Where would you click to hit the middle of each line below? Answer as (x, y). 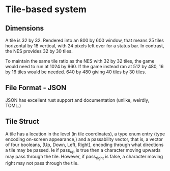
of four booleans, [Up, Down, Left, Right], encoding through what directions (84, 145)
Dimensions (25, 28)
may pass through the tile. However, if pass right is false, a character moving (84, 157)
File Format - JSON (36, 88)
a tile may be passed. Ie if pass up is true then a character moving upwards (83, 150)
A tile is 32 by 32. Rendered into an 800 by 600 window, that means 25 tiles (85, 40)
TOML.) (13, 105)
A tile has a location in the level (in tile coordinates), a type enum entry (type (85, 134)
